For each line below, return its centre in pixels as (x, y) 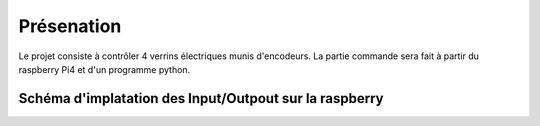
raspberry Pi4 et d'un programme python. (104, 69)
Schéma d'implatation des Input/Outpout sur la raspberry (201, 98)
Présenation (70, 26)
